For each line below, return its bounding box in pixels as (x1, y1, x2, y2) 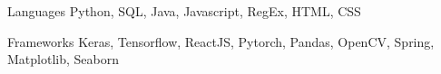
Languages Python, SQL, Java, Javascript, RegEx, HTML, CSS (7, 2, 361, 20)
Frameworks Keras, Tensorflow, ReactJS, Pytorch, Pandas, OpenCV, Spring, (7, 32, 435, 51)
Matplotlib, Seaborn (7, 50, 119, 69)
